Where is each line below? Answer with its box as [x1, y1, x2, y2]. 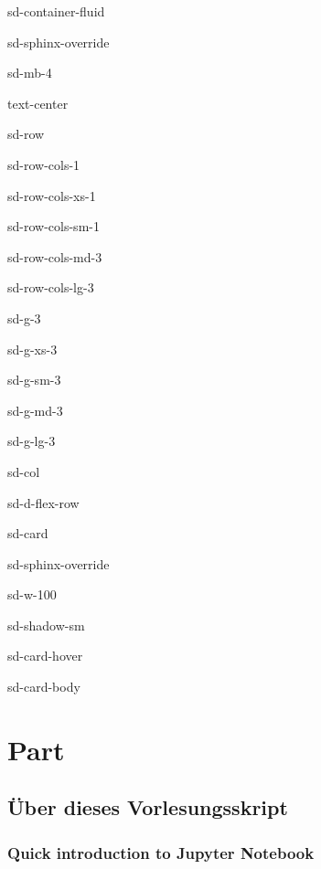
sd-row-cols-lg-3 [7, 278, 94, 297]
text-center [7, 93, 69, 112]
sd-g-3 [7, 308, 41, 327]
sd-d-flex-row [7, 493, 80, 512]
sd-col [7, 461, 40, 481]
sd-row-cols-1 [7, 154, 80, 174]
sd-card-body [7, 677, 80, 696]
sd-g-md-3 [7, 400, 63, 419]
